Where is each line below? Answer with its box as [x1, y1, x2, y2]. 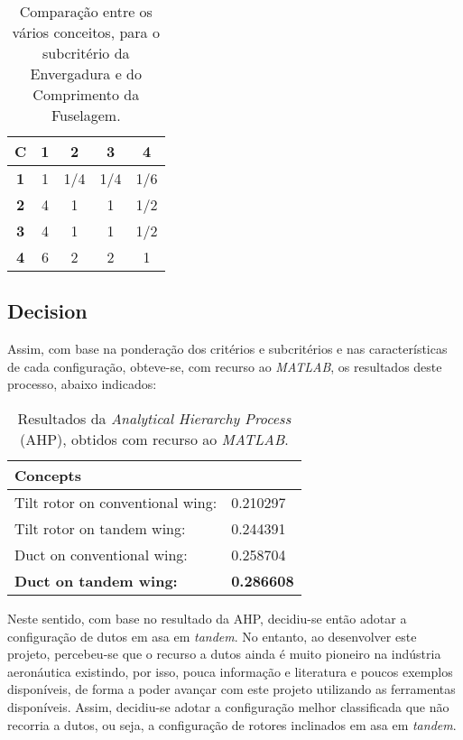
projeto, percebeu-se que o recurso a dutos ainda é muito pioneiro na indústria [7, 644, 441, 663]
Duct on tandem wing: [14, 569, 178, 591]
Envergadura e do [30, 63, 142, 84]
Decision [7, 297, 88, 325]
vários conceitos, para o [12, 22, 160, 42]
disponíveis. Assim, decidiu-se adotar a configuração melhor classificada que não [7, 697, 449, 716]
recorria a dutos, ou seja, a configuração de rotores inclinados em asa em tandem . [7, 715, 457, 734]
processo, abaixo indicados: [7, 375, 157, 393]
